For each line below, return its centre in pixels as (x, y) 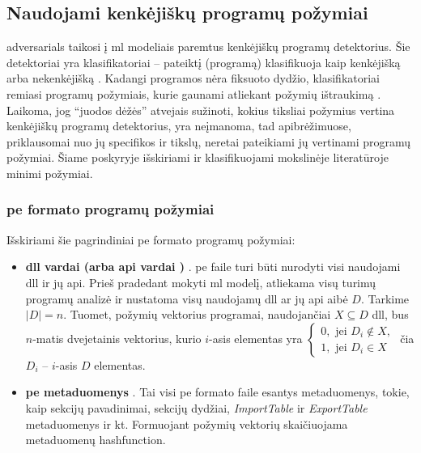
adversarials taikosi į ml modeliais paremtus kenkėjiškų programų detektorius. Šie (208, 47)
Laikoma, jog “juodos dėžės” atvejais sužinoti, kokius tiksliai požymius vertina (201, 110)
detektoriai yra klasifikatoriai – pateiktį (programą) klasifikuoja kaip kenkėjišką (204, 62)
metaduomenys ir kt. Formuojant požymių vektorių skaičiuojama (187, 423)
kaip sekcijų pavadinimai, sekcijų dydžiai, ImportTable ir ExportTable (196, 407)
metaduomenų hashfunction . (96, 440)
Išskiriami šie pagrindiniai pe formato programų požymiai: (151, 239)
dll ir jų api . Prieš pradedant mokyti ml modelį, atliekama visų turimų (201, 282)
